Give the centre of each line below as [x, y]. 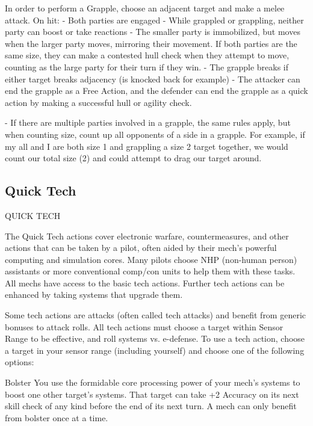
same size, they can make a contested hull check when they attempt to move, [147, 55]
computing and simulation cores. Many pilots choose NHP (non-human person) [151, 259]
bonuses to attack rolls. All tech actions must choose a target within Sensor [144, 326]
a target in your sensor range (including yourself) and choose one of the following [155, 350]
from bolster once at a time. [57, 417]
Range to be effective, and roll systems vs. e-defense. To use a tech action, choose [155, 338]
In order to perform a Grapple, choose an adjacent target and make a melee [145, 8]
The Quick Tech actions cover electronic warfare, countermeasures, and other [147, 236]
